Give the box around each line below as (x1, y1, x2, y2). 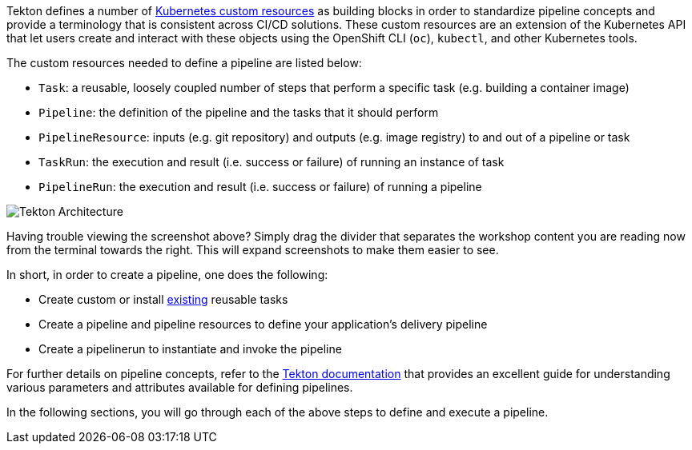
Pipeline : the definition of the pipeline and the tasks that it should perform (38, 106, 439, 119)
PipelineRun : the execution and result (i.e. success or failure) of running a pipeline (38, 180, 482, 193)
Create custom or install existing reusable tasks (38, 293, 288, 306)
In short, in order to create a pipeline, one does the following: (6, 268, 328, 281)
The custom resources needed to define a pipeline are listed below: (6, 56, 362, 70)
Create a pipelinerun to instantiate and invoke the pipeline (38, 342, 342, 356)
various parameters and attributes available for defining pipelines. (6, 380, 353, 394)
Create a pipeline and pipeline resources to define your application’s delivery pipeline (38, 317, 488, 331)
